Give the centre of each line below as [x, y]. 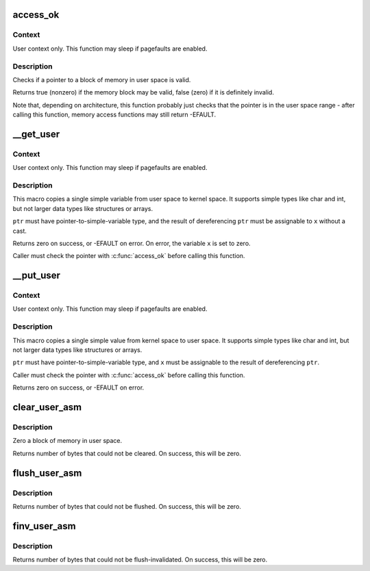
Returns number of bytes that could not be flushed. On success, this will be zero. [127, 506]
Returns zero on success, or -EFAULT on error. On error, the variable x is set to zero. [132, 243]
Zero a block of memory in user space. [67, 441]
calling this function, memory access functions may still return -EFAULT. [114, 115]
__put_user [37, 276]
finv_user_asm [44, 526]
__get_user [36, 134]
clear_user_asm [47, 407]
